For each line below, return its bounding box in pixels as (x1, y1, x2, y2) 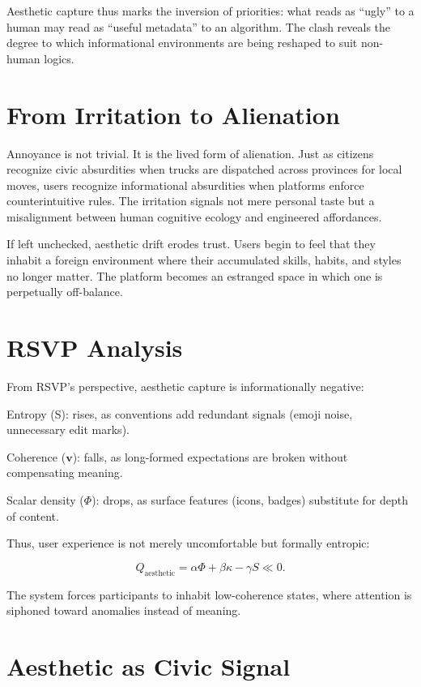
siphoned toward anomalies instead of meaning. (6, 602, 241, 619)
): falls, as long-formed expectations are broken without (72, 448, 348, 465)
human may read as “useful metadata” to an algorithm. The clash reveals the (6, 18, 391, 35)
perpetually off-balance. (6, 283, 123, 300)
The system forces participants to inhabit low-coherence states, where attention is (6, 586, 412, 603)
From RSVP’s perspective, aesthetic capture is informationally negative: (6, 377, 364, 394)
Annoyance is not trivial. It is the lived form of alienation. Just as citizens (6, 144, 374, 161)
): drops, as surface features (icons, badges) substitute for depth (91, 491, 408, 508)
